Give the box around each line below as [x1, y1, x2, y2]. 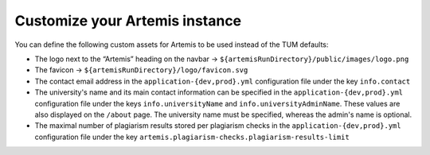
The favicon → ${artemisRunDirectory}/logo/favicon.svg [34, 65, 248, 75]
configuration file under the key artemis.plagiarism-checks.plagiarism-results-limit [34, 132, 350, 141]
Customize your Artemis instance [14, 12, 242, 29]
